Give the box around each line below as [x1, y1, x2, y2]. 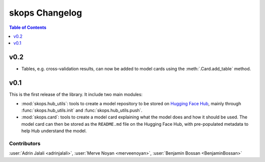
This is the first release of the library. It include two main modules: [9, 92, 143, 97]
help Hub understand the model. [21, 128, 87, 134]
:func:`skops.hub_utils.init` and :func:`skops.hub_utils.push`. [21, 107, 142, 113]
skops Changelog [9, 7, 82, 18]
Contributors [9, 140, 41, 147]
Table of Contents [9, 24, 47, 30]
